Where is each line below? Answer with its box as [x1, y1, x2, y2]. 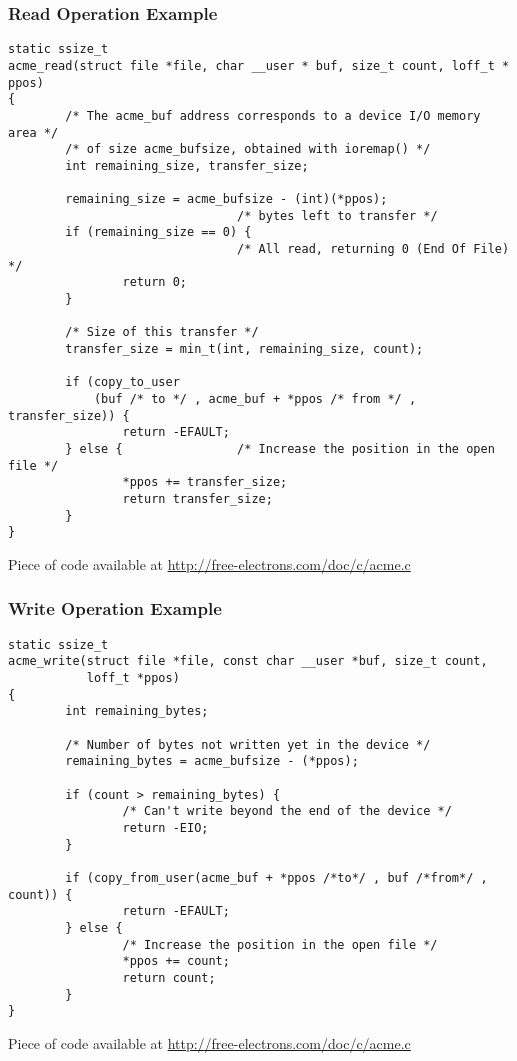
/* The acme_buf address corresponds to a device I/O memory [65, 108, 481, 123]
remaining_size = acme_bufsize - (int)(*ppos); [65, 192, 388, 207]
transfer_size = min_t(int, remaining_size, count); [65, 342, 424, 357]
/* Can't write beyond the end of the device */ [122, 804, 452, 819]
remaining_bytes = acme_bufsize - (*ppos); [65, 754, 359, 769]
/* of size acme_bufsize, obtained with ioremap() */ [65, 142, 431, 157]
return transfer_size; [122, 491, 273, 506]
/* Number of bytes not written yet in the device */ [65, 737, 431, 752]
